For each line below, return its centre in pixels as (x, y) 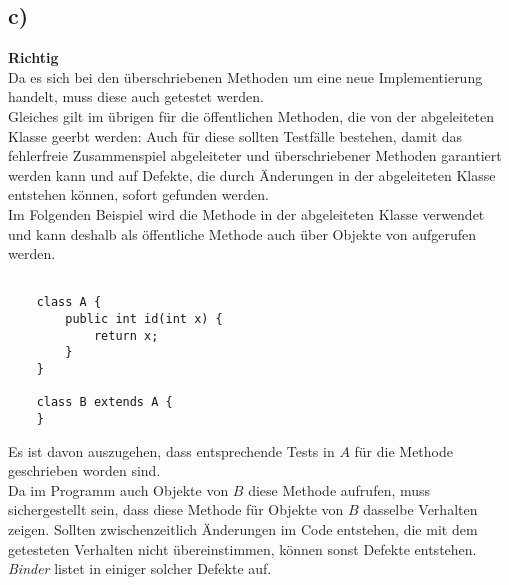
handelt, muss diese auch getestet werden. (136, 96)
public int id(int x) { (144, 319)
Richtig (33, 57)
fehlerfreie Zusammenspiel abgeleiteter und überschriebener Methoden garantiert (255, 155)
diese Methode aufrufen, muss (339, 489)
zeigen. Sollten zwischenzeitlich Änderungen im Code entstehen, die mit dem (243, 529)
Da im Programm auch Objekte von (118, 489)
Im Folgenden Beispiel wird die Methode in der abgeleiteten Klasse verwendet (246, 213)
